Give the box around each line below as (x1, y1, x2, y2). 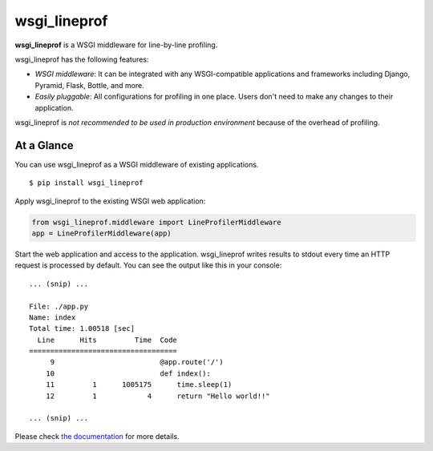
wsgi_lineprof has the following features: (14, 54, 149, 64)
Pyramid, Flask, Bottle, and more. (34, 80, 144, 90)
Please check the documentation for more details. (14, 431, 180, 441)
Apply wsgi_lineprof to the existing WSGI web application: (14, 196, 206, 206)
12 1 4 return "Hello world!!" (45, 391, 270, 401)
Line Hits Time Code (37, 335, 178, 344)
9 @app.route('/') (50, 357, 224, 367)
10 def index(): (45, 368, 212, 378)
